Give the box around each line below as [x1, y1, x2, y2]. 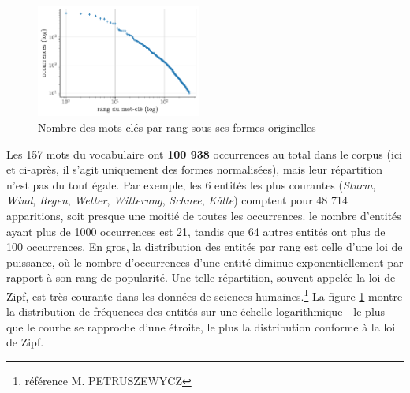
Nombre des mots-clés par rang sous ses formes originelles [38, 119, 316, 136]
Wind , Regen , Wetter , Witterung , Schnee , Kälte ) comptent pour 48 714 [6, 192, 348, 208]
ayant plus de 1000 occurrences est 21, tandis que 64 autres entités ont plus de [6, 223, 386, 239]
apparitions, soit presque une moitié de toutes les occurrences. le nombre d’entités [6, 208, 401, 224]
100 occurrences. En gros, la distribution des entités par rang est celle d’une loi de [6, 238, 403, 255]
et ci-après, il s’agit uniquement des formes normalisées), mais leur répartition [6, 161, 383, 178]
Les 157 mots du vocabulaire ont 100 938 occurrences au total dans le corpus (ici [6, 145, 402, 162]
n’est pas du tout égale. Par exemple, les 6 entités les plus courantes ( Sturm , [6, 176, 376, 193]
